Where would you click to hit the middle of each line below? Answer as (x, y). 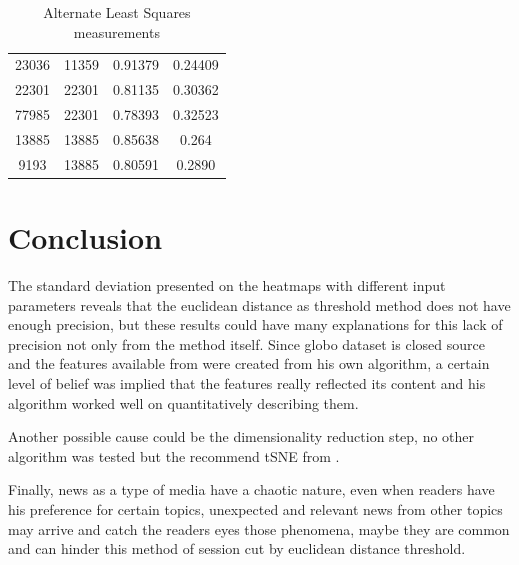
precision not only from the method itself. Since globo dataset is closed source (246, 343)
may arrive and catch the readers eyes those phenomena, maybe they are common (259, 528)
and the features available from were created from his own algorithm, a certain (249, 363)
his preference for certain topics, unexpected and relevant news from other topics (255, 508)
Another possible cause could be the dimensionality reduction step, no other (241, 436)
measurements (116, 31)
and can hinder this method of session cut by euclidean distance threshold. (237, 548)
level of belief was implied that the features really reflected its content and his (247, 383)
